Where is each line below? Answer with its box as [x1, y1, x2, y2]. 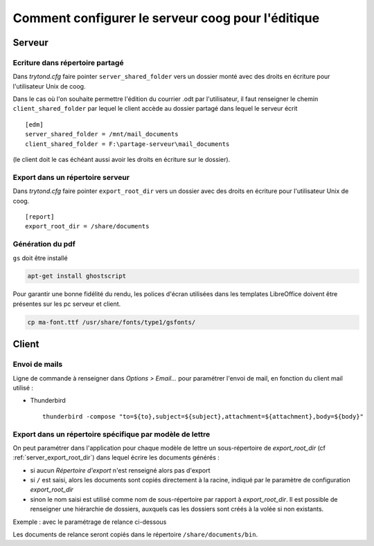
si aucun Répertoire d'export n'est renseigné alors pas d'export [30, 466, 211, 474]
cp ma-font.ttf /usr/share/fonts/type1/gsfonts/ [27, 318, 196, 326]
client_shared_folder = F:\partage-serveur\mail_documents [25, 140, 230, 148]
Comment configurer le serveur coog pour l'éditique [12, 10, 320, 26]
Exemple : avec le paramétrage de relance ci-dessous [12, 518, 167, 526]
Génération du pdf [12, 239, 75, 249]
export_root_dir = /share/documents [25, 222, 150, 230]
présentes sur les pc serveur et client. [12, 300, 121, 308]
